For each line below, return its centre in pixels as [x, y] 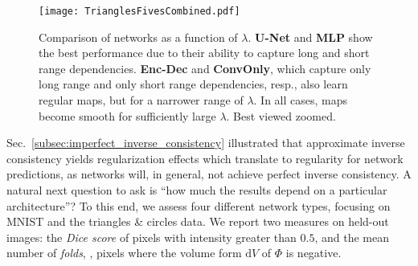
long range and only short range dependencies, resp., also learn [193, 84]
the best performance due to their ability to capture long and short [204, 53]
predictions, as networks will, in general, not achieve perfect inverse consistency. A [209, 174]
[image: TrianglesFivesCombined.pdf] [139, 11]
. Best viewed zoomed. [281, 115]
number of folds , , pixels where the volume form [124, 253]
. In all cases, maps [301, 100]
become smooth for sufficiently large [127, 115]
